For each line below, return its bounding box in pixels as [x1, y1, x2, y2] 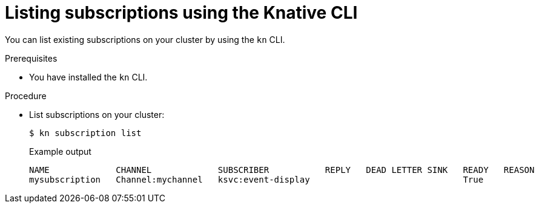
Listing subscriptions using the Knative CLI [5, 2, 358, 23]
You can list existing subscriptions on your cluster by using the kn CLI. [5, 34, 285, 45]
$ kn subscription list [29, 128, 142, 138]
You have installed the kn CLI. [29, 71, 148, 82]
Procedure [5, 90, 47, 101]
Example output [29, 146, 91, 157]
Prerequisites [5, 53, 58, 63]
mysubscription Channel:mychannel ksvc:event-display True [29, 174, 484, 184]
